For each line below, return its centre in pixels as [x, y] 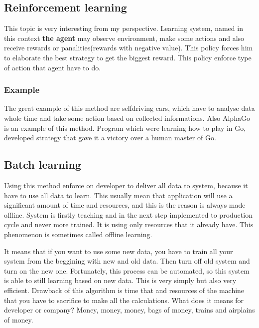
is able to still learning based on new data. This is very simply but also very [120, 280]
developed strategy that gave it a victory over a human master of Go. [110, 138]
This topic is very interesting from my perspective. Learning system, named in [124, 28]
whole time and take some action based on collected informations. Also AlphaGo [127, 118]
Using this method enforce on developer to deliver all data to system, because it [126, 185]
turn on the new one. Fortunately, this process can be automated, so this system [127, 270]
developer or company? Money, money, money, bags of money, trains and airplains [129, 310]
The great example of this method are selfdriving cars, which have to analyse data [129, 108]
